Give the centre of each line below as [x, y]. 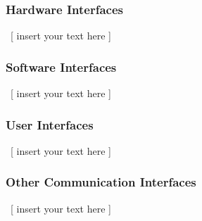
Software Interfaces [61, 67]
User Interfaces [50, 124]
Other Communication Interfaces [101, 182]
